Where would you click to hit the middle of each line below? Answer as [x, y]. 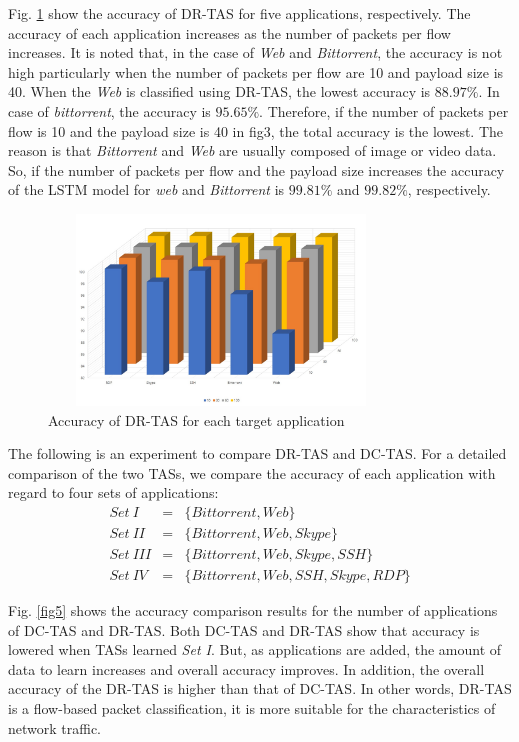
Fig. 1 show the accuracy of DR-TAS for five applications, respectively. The [239, 13]
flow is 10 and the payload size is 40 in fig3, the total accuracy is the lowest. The [256, 130]
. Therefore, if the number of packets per [384, 110]
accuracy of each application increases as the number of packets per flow [229, 32]
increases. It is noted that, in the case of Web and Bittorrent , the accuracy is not [255, 52]
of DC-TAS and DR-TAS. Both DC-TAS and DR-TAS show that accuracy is [244, 629]
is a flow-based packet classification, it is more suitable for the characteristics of [252, 708]
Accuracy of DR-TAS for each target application [196, 419]
